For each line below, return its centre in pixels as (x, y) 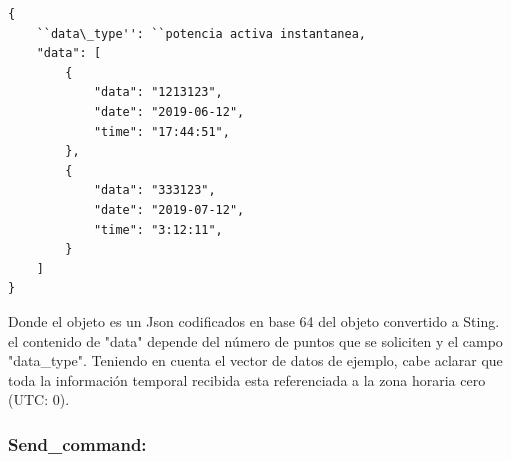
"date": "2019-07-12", (169, 209)
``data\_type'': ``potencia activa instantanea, (201, 33)
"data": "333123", (154, 190)
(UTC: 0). (39, 399)
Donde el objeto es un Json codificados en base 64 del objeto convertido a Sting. (254, 320)
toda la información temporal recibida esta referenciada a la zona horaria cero (247, 379)
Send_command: (77, 443)
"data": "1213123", (158, 92)
